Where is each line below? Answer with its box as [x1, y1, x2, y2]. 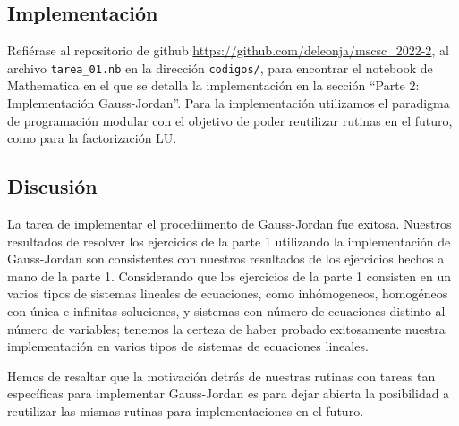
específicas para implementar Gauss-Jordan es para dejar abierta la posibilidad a [7, 384, 450, 403]
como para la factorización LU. [7, 129, 177, 147]
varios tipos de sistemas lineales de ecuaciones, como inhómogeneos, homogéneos [7, 284, 448, 303]
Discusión [7, 172, 98, 200]
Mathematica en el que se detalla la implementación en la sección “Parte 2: [7, 76, 420, 95]
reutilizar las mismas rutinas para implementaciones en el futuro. [7, 401, 364, 420]
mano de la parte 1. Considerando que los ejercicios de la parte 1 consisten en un [7, 266, 451, 285]
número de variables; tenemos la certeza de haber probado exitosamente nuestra [7, 319, 446, 338]
